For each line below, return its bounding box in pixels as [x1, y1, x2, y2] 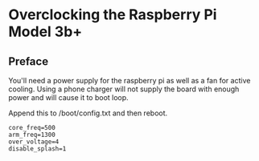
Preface [8, 54, 49, 68]
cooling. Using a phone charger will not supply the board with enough [8, 84, 240, 94]
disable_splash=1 [8, 145, 67, 153]
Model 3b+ [8, 22, 83, 41]
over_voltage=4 [8, 138, 60, 146]
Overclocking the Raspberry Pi [8, 6, 217, 24]
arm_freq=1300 [8, 131, 56, 139]
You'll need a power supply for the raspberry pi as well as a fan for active [8, 76, 251, 85]
